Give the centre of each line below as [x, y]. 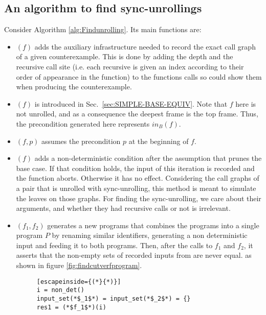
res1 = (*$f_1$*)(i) [71, 307]
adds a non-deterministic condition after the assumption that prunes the [148, 158]
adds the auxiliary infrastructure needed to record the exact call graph [145, 46]
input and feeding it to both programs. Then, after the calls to [114, 245]
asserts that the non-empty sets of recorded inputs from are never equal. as [134, 255]
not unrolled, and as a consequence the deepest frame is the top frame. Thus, [137, 114]
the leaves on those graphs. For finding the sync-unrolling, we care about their [139, 198]
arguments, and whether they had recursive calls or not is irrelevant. [123, 208]
